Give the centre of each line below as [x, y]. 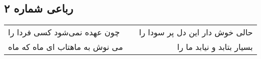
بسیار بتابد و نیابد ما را [215, 47]
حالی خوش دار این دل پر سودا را [196, 32]
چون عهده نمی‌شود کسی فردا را [64, 32]
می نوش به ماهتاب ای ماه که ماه [66, 47]
